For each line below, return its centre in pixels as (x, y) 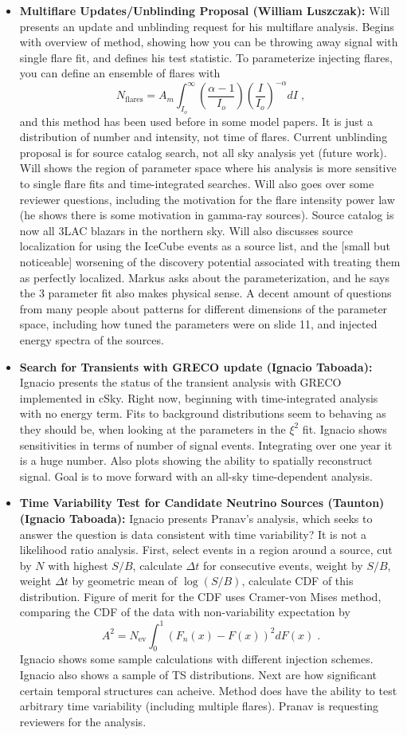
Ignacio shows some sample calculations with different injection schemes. (196, 659)
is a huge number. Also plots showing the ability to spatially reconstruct (196, 460)
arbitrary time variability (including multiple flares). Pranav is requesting (199, 706)
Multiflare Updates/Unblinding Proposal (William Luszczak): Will (205, 10)
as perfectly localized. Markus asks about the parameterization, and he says (204, 277)
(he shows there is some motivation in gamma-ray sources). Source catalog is (207, 215)
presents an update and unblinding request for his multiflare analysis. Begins (207, 26)
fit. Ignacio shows (344, 428)
